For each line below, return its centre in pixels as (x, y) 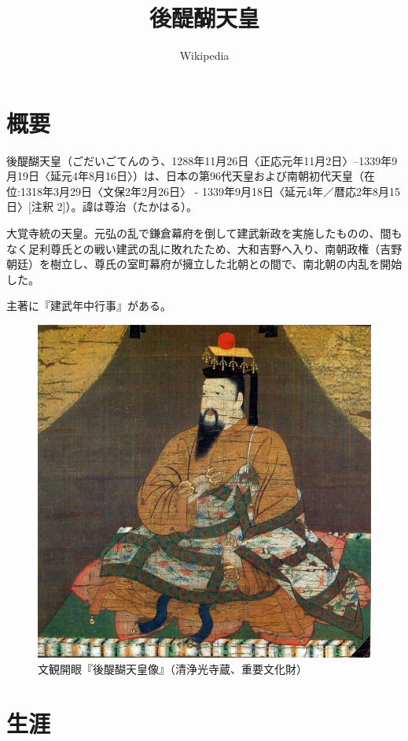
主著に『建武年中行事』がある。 (89, 306)
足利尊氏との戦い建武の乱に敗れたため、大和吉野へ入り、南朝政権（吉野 (215, 248)
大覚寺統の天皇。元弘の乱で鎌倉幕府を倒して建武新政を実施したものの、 (193, 233)
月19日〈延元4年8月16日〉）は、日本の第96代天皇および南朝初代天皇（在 (191, 176)
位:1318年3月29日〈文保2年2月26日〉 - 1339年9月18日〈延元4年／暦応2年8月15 (203, 191)
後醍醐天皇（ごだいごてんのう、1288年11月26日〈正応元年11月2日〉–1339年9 (202, 160)
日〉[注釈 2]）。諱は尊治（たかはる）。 (102, 206)
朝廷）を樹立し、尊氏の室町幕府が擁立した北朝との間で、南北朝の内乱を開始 (204, 264)
